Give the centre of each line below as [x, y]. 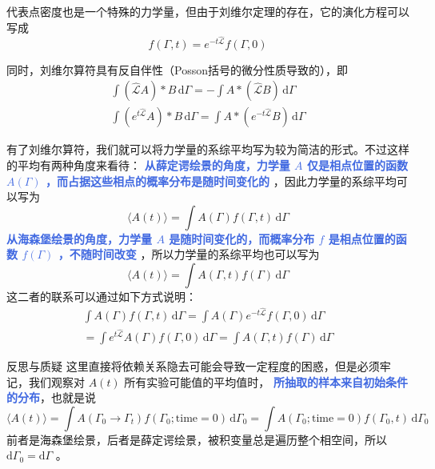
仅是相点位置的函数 [357, 165]
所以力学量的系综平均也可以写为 [235, 254]
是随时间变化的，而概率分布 [242, 238]
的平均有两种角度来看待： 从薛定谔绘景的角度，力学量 [148, 165]
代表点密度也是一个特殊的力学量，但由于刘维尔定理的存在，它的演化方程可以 [208, 11]
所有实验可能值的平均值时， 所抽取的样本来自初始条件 [266, 381]
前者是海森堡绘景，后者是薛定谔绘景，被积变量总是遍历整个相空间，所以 [197, 439]
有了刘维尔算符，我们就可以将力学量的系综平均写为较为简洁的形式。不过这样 [208, 149]
